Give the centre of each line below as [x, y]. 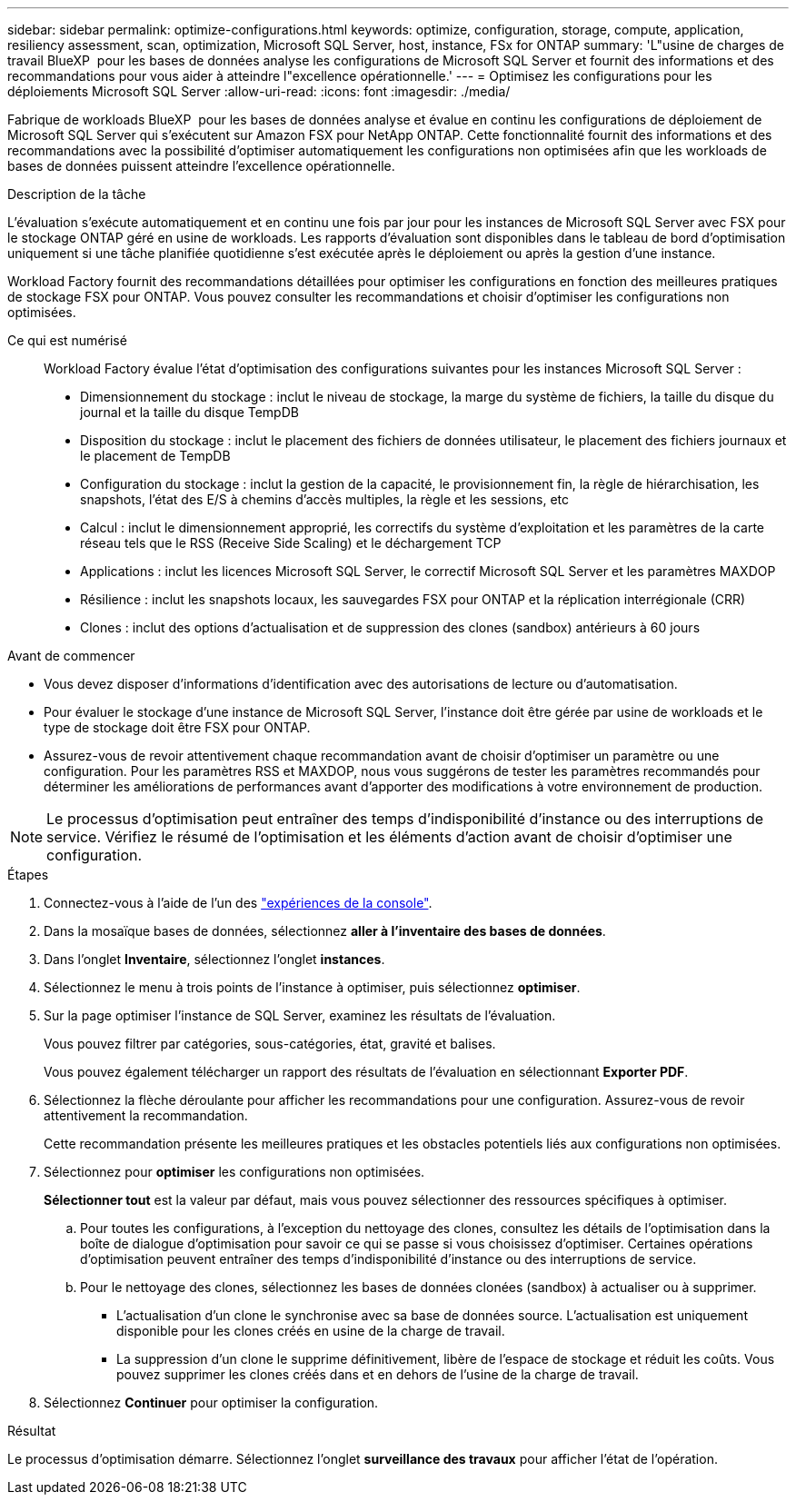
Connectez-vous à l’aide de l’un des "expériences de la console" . [238, 903]
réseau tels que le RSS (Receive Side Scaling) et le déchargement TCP [291, 543]
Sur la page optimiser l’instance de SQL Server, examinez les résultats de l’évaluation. [300, 1015]
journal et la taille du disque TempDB [189, 412]
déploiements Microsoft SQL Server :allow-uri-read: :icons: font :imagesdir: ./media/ [259, 91]
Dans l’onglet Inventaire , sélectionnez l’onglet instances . [214, 959]
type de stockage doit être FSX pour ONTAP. [177, 727]
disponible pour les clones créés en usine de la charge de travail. [311, 1331]
